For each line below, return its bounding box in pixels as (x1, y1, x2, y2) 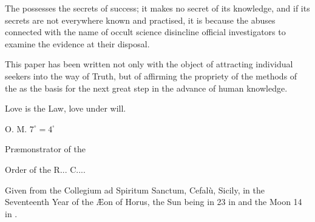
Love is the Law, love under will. (5, 102, 126, 115)
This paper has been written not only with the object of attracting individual (5, 58, 293, 70)
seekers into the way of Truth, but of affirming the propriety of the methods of (5, 69, 297, 82)
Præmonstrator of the (5, 143, 86, 155)
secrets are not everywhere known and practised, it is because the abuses (5, 13, 276, 26)
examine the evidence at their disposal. (5, 37, 150, 50)
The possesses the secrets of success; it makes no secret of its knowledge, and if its (5, 2, 310, 14)
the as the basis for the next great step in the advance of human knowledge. (5, 81, 288, 94)
